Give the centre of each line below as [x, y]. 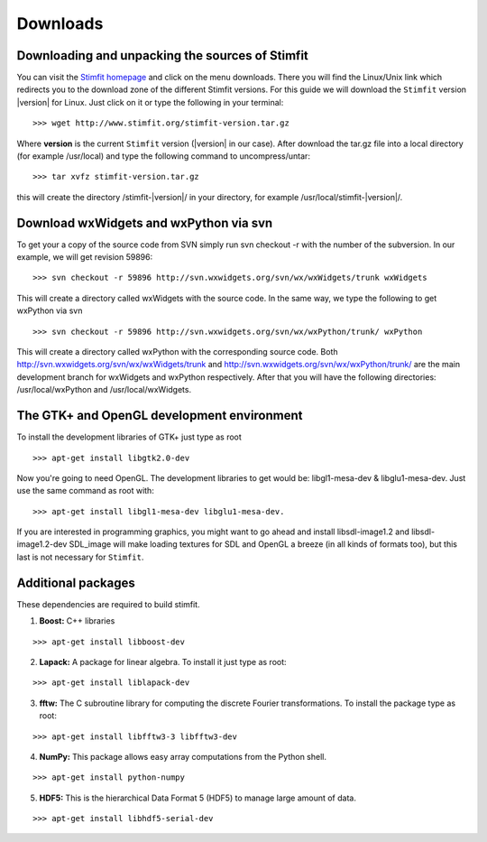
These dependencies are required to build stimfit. [108, 604]
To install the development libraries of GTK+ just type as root [129, 437]
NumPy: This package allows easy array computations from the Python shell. [183, 756]
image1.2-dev [42, 544]
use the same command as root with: [86, 491]
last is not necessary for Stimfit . [80, 557]
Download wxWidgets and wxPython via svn [145, 222]
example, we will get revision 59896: [85, 257]
